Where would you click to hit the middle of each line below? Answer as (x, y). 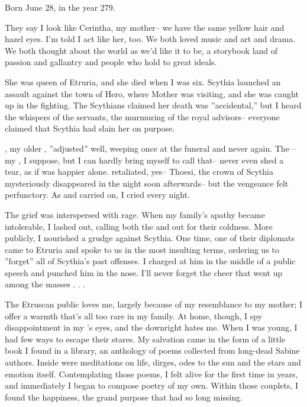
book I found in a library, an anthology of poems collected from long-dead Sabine (152, 350)
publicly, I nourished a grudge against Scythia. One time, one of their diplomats (150, 238)
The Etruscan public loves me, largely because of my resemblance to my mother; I (154, 304)
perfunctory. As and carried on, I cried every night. (98, 195)
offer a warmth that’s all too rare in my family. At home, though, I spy (134, 315)
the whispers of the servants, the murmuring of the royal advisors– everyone (142, 116)
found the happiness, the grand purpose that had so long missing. (124, 397)
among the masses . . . (45, 284)
